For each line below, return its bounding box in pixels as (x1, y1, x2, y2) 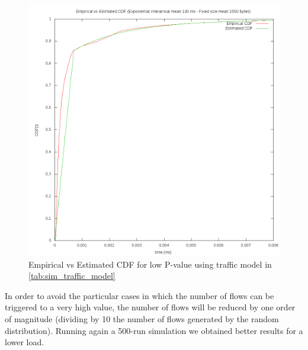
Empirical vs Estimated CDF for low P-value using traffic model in (28, 258, 272, 270)
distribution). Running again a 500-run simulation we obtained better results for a (5, 324, 303, 336)
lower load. (5, 336, 44, 348)
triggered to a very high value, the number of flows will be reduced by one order (5, 301, 296, 313)
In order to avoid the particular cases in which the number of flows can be (5, 289, 274, 301)
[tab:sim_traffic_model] (28, 269, 115, 282)
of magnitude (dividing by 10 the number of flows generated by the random (5, 312, 279, 325)
